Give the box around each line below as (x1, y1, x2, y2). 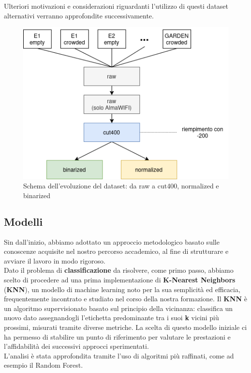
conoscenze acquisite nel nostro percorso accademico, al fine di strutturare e (4, 246, 229, 256)
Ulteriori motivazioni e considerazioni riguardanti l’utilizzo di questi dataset (4, 1, 229, 11)
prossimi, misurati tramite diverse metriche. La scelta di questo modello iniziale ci (4, 322, 247, 332)
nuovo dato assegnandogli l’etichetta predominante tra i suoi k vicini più (4, 312, 219, 323)
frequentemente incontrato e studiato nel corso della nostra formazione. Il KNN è (4, 294, 247, 304)
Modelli (4, 214, 43, 229)
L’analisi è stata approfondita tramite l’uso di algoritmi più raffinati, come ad (4, 350, 234, 360)
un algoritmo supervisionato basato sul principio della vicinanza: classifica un (4, 303, 233, 313)
